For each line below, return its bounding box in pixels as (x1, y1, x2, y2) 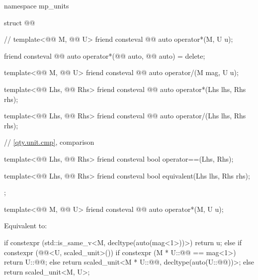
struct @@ (4, 17, 35, 27)
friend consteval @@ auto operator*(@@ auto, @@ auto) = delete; (4, 50, 205, 61)
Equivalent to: (4, 220, 47, 231)
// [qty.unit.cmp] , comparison (4, 137, 94, 147)
